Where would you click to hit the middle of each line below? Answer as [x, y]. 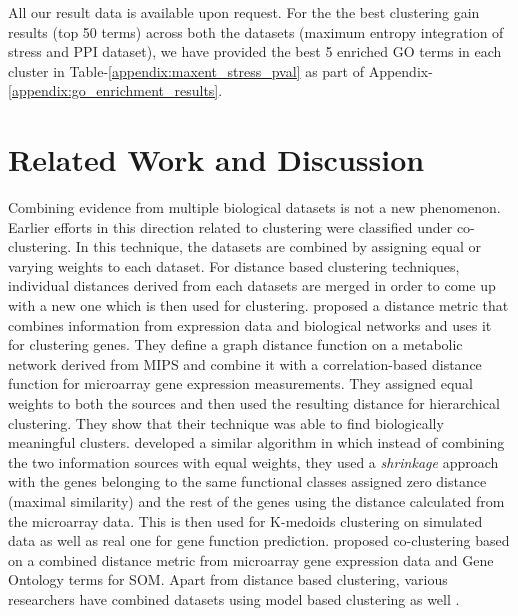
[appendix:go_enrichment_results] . [115, 90]
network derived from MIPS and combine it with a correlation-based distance [245, 363]
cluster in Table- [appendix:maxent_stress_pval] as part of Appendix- [220, 70]
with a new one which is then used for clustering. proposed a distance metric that [258, 305]
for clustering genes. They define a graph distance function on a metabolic [235, 344]
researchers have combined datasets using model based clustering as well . [234, 598]
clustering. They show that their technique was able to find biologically [226, 422]
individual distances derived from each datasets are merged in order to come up [252, 285]
